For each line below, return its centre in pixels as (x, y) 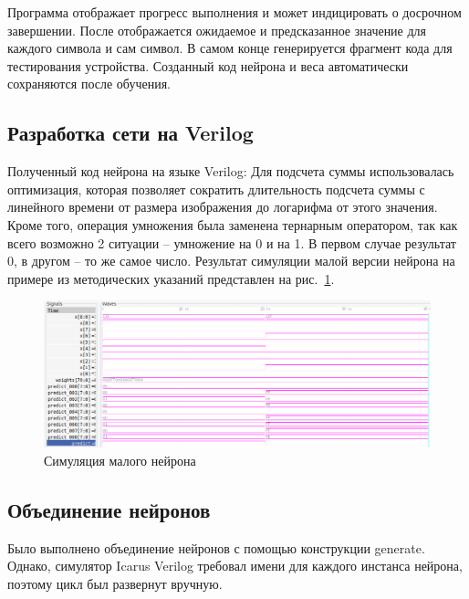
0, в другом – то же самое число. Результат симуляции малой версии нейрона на (231, 261)
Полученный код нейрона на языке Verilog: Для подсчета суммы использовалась (231, 171)
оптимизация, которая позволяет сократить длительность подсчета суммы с (216, 189)
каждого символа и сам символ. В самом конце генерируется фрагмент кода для (230, 48)
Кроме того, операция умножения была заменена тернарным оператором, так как (233, 224)
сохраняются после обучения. (89, 84)
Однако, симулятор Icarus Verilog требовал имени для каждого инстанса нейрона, (235, 566)
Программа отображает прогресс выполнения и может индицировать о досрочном (234, 12)
